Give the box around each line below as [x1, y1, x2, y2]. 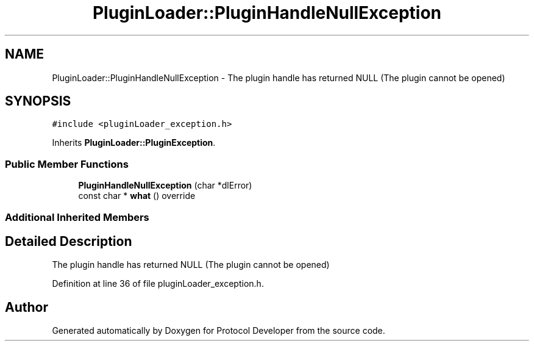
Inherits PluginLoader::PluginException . [52, 137, 216, 148]
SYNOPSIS [5, 93, 71, 109]
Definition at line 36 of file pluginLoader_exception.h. [52, 278, 264, 289]
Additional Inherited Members [5, 211, 149, 223]
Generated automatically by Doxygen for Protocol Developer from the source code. [52, 325, 385, 336]
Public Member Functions [5, 157, 129, 170]
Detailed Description [5, 233, 132, 249]
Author [5, 299, 48, 315]
